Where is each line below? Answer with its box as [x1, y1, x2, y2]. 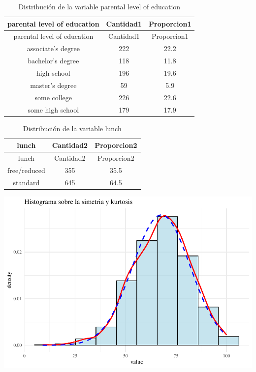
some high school [28, 104, 79, 114]
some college [34, 92, 72, 102]
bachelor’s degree [28, 56, 79, 66]
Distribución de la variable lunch [23, 123, 122, 133]
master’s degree [30, 80, 77, 90]
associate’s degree [27, 43, 80, 54]
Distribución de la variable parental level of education [18, 1, 181, 11]
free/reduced [7, 165, 45, 175]
